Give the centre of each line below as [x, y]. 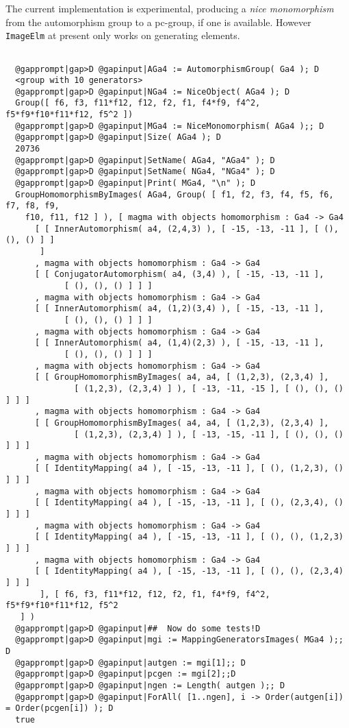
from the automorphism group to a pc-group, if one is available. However [158, 22]
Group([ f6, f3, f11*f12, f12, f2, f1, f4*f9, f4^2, [138, 103]
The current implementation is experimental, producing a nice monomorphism [170, 8]
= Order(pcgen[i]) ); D [60, 708]
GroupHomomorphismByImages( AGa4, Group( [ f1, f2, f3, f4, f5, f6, [174, 194]
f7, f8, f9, [33, 206]
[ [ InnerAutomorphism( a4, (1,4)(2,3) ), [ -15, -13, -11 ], [179, 343]
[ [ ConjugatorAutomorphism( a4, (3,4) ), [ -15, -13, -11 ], [179, 275]
